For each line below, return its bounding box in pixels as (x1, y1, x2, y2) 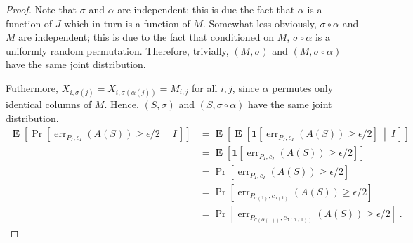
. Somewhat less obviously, (202, 15, 317, 30)
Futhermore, (6, 80, 58, 95)
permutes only (272, 80, 334, 95)
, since (232, 80, 260, 95)
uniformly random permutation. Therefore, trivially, (6, 43, 229, 58)
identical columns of (6, 97, 92, 112)
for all (192, 80, 218, 95)
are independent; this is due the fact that (117, 2, 295, 16)
